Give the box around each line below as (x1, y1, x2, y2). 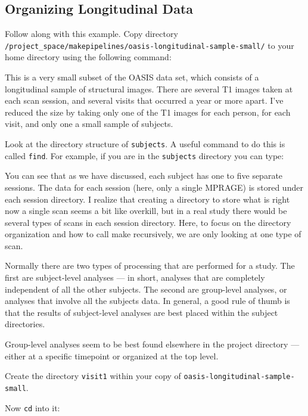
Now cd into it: (5, 401, 60, 414)
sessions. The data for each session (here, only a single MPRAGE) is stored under (5, 181, 303, 193)
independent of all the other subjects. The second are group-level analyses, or (5, 282, 287, 295)
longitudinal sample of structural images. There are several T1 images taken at (5, 82, 293, 95)
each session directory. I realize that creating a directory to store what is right (5, 193, 290, 205)
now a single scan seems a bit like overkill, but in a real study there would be (5, 204, 287, 217)
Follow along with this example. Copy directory (5, 27, 178, 40)
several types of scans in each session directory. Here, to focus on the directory (5, 216, 291, 228)
